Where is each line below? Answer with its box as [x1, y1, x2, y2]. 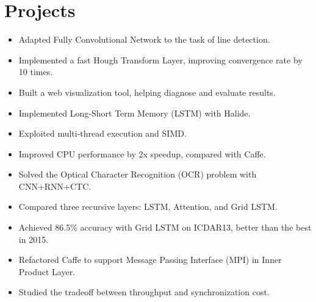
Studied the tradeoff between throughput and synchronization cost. [18, 286, 270, 298]
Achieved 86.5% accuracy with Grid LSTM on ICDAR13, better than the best [18, 221, 312, 234]
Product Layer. [18, 265, 76, 278]
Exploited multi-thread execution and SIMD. [18, 127, 187, 140]
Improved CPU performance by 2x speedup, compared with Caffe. [18, 147, 266, 160]
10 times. [18, 65, 53, 78]
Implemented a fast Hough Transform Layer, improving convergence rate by [18, 53, 303, 66]
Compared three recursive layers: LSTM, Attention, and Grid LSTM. [18, 200, 278, 213]
